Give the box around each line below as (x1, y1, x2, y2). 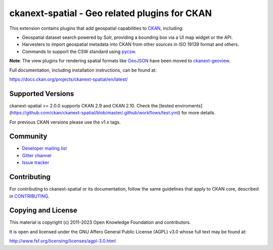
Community (9, 132, 48, 141)
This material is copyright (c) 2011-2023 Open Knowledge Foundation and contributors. (9, 219, 191, 225)
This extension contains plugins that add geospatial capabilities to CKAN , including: (9, 25, 184, 31)
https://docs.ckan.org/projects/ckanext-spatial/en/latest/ (9, 76, 128, 82)
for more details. (181, 110, 216, 116)
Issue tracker (22, 159, 50, 166)
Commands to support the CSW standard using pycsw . (22, 48, 136, 54)
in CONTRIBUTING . (9, 193, 50, 199)
